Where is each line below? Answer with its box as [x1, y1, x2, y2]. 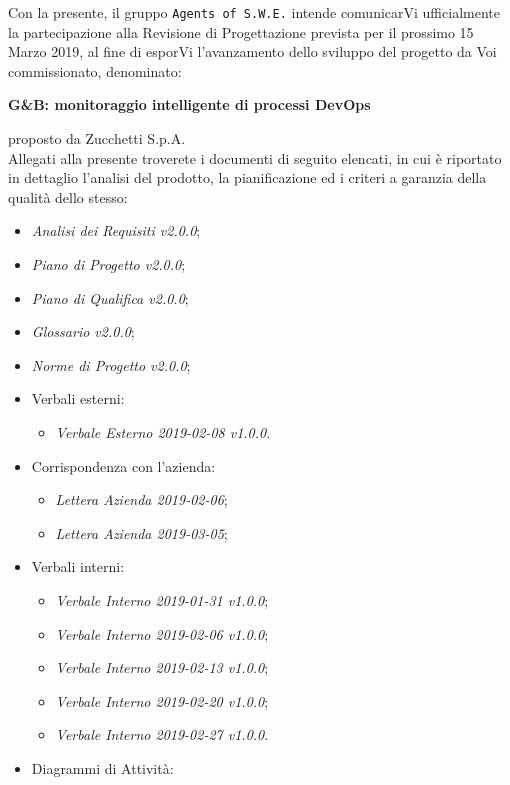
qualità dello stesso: [8, 186, 128, 207]
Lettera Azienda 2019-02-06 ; [55, 489, 228, 510]
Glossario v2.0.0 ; [31, 321, 135, 342]
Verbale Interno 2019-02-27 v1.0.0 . [55, 724, 269, 745]
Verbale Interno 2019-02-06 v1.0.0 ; [55, 623, 269, 644]
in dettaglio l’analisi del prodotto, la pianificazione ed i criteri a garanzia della [8, 167, 487, 188]
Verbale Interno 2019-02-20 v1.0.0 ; [55, 690, 269, 711]
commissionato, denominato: [8, 60, 182, 81]
